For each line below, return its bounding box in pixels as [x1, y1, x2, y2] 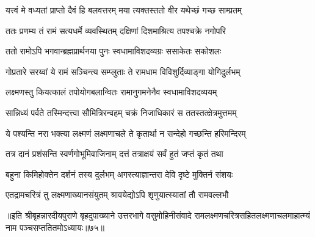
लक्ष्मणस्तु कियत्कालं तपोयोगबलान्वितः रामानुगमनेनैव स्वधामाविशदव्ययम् [5, 86, 217, 98]
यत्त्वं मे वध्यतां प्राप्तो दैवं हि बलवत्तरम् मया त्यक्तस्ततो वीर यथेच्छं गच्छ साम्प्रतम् [5, 4, 242, 16]
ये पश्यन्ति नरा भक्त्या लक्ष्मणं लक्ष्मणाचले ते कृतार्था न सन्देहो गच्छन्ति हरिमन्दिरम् [5, 126, 246, 139]
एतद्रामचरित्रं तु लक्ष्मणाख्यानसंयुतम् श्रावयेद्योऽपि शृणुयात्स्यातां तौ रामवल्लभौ [5, 188, 229, 201]
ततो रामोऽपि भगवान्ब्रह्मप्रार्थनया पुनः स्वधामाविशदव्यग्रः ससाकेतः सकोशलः [5, 45, 222, 57]
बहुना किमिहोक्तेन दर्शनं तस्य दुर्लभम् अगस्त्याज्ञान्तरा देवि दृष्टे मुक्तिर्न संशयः [5, 167, 233, 180]
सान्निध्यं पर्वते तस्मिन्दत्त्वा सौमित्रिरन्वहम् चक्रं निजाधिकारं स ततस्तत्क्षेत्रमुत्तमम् [5, 106, 237, 119]
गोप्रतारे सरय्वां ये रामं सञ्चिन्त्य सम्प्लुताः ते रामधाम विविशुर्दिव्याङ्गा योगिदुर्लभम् [5, 65, 241, 78]
